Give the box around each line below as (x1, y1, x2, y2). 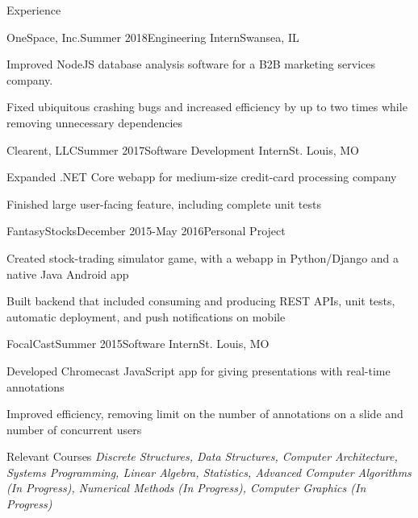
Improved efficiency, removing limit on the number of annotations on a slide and (6, 405, 403, 422)
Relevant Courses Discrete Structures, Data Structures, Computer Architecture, (6, 448, 398, 465)
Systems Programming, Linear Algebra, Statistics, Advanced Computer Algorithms (6, 463, 412, 480)
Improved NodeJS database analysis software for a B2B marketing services (6, 56, 375, 73)
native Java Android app (6, 265, 129, 282)
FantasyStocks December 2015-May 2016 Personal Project (6, 222, 286, 239)
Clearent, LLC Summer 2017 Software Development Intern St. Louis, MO (6, 141, 359, 158)
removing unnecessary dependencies (6, 114, 183, 131)
